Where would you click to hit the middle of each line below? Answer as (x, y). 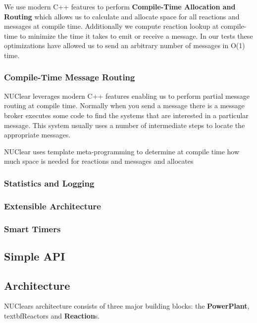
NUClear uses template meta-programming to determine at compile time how (122, 151)
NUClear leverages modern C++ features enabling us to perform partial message (127, 96)
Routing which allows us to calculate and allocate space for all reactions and (122, 16)
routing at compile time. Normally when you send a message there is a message (124, 105)
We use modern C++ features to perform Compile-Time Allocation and (120, 6)
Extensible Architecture (52, 206)
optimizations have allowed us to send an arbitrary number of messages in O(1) (125, 45)
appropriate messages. (37, 135)
